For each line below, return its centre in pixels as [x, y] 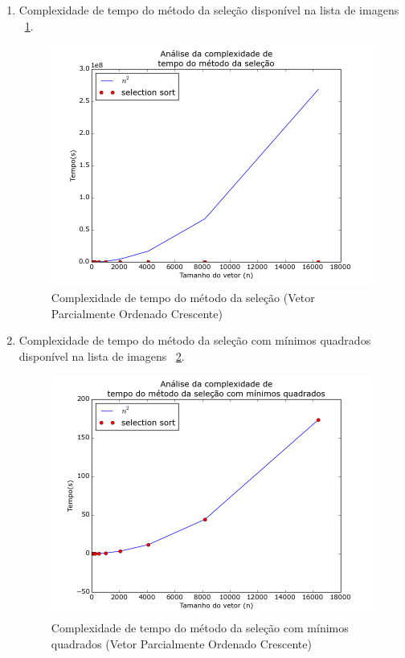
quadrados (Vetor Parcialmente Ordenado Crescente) [181, 643]
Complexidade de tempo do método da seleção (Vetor [183, 297]
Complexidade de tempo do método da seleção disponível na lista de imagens [209, 10]
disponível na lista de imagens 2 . [102, 356]
